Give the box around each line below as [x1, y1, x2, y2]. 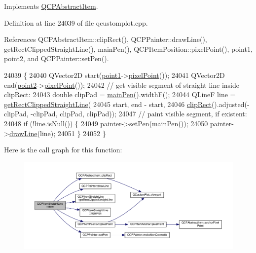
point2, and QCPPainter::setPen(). [4, 53, 109, 64]
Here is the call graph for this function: [4, 145, 122, 155]
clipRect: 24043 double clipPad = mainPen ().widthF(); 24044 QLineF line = [4, 89, 236, 100]
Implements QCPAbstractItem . [4, 1, 98, 11]
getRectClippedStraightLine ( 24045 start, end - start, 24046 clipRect [4, 99, 212, 109]
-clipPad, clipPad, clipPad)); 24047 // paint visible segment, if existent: [31, 108, 247, 119]
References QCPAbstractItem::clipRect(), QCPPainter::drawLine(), [4, 34, 207, 44]
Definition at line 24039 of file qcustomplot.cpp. [4, 17, 148, 28]
